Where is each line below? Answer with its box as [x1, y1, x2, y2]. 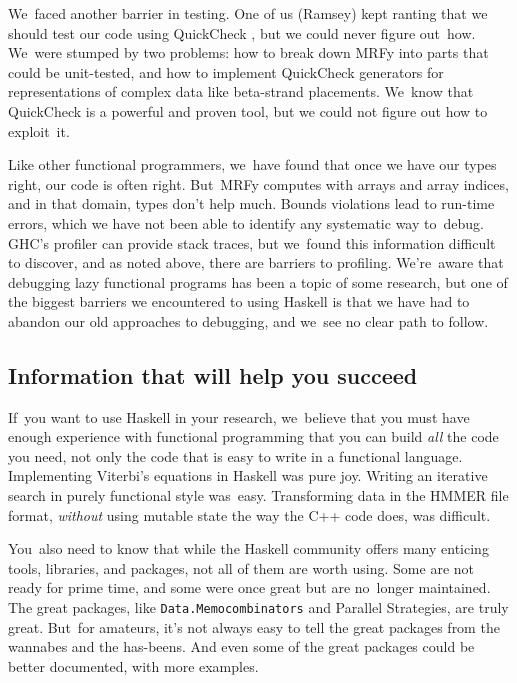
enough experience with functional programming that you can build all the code [8, 426, 499, 447]
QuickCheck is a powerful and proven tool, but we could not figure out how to [8, 100, 488, 121]
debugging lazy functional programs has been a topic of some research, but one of [8, 271, 508, 292]
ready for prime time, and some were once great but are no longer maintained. [8, 577, 491, 598]
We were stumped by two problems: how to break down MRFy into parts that [8, 42, 489, 63]
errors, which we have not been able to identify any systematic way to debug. [8, 212, 484, 233]
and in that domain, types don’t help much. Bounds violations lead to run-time [8, 193, 495, 214]
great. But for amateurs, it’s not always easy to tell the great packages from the [8, 616, 500, 637]
